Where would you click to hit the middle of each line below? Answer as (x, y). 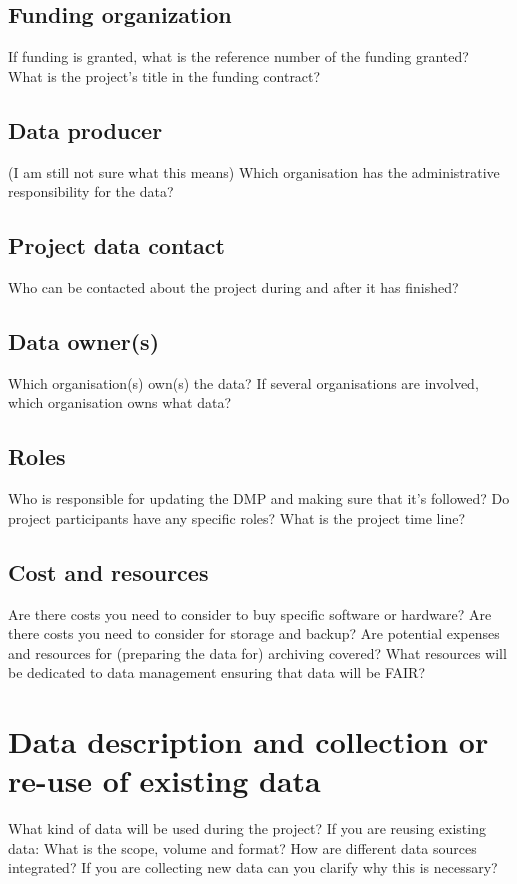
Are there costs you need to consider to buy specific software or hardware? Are (250, 613)
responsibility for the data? (91, 191)
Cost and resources (108, 571)
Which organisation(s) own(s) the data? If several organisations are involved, (243, 382)
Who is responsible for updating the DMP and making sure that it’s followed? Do (259, 498)
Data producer (85, 129)
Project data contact (116, 245)
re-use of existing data (164, 780)
